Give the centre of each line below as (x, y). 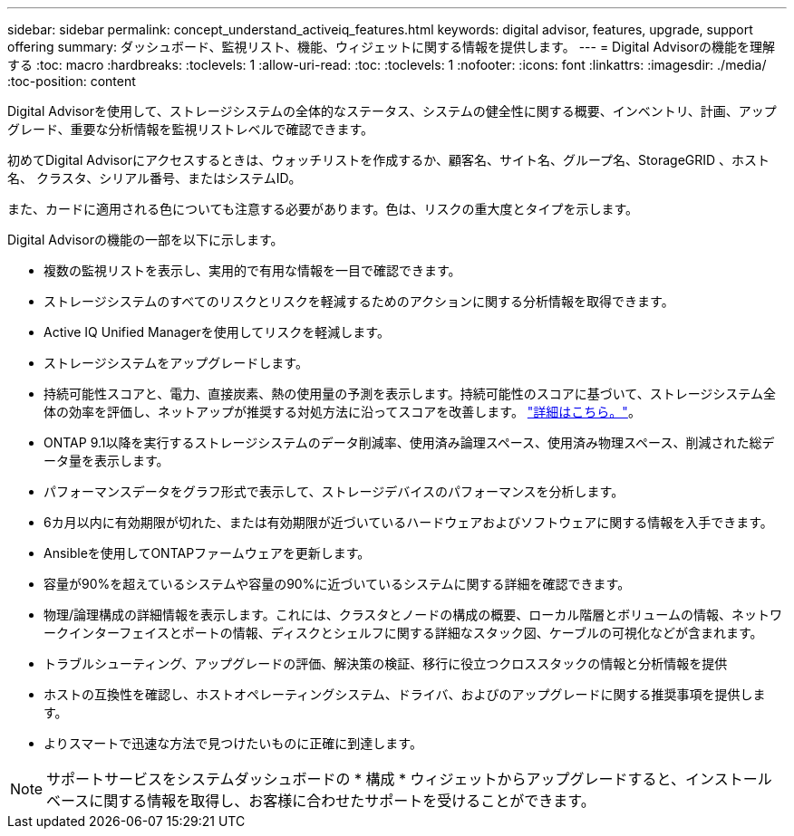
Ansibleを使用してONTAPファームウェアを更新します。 (207, 553)
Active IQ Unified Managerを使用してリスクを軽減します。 (217, 332)
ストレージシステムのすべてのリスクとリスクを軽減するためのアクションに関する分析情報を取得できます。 (359, 301)
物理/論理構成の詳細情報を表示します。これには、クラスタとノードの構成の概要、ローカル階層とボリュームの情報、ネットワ (413, 615)
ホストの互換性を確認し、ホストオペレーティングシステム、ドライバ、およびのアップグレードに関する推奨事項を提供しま (405, 694)
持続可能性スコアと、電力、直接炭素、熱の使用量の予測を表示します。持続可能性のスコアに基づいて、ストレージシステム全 (410, 394)
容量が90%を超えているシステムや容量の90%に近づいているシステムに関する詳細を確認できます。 (337, 584)
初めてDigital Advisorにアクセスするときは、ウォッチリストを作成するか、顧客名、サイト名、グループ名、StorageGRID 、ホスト (389, 160)
